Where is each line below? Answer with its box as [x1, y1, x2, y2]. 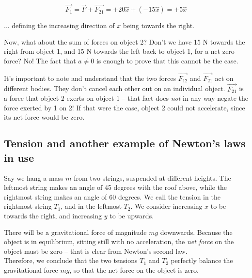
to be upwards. [110, 210, 154, 220]
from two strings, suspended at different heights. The [74, 172, 231, 183]
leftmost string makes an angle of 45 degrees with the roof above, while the [4, 182, 227, 192]
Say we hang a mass [4, 172, 63, 183]
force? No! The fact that [4, 56, 76, 65]
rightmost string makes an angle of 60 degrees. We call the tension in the [4, 191, 220, 201]
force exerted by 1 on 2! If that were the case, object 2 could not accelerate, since [4, 102, 245, 112]
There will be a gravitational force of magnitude [4, 227, 147, 237]
